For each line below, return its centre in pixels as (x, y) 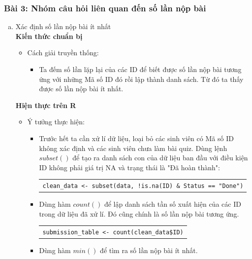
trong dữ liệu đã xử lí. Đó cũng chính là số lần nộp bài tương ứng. (139, 213)
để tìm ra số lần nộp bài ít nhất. (149, 250)
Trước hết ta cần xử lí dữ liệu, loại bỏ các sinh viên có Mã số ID (136, 138)
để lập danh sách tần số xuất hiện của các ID (173, 204)
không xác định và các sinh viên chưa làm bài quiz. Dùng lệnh (133, 148)
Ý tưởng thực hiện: (56, 122)
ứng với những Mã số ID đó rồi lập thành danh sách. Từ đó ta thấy (141, 79)
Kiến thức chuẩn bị (49, 36)
